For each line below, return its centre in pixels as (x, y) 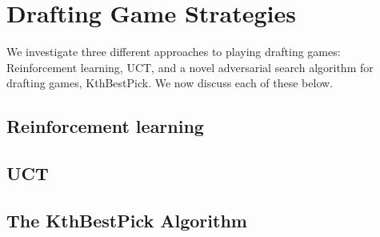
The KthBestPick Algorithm (127, 220)
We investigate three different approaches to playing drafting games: (174, 52)
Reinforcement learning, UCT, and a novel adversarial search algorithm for (190, 67)
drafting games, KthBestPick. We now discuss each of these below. (170, 83)
